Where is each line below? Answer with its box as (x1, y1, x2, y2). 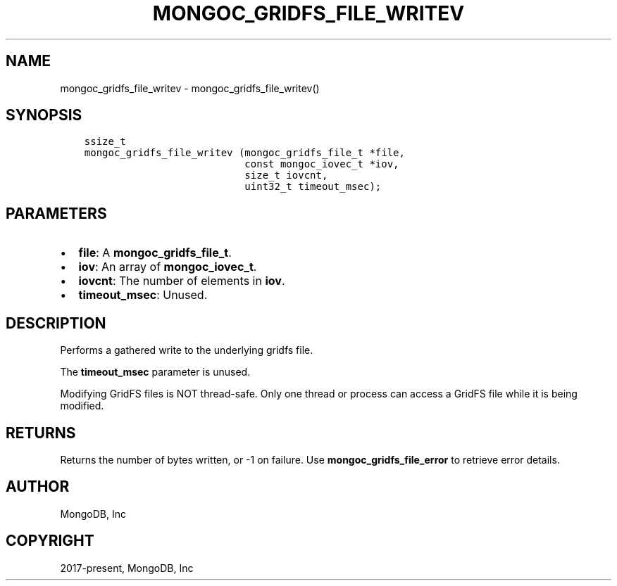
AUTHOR (6, 478, 70, 496)
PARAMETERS (6, 204, 107, 222)
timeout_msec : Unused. (78, 288, 208, 302)
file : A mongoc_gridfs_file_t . (78, 246, 232, 260)
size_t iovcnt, (244, 170, 328, 181)
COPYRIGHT (6, 532, 94, 550)
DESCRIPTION (6, 314, 106, 332)
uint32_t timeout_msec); (244, 181, 382, 193)
